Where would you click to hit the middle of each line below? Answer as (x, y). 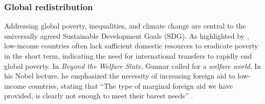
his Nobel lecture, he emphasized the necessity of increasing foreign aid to (120, 76)
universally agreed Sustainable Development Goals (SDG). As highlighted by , (127, 35)
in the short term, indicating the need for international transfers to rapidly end (128, 56)
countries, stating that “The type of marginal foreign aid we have (131, 85)
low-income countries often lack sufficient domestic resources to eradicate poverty (131, 46)
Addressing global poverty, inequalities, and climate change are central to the (125, 26)
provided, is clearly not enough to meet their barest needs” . (99, 96)
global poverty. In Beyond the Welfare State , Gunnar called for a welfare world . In (133, 66)
